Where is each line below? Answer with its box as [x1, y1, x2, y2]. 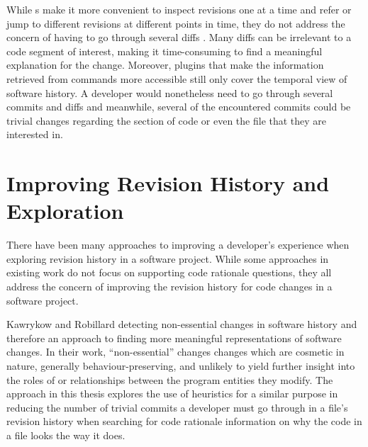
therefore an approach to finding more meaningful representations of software [6, 330, 342, 345]
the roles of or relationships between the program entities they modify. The [6, 372, 333, 387]
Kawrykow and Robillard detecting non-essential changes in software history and [6, 317, 357, 332]
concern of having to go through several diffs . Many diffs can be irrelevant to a [6, 30, 352, 45]
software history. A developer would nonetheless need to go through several [6, 85, 333, 100]
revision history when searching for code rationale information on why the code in [6, 414, 362, 429]
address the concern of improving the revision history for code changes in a [6, 279, 333, 294]
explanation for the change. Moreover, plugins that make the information [6, 57, 324, 72]
